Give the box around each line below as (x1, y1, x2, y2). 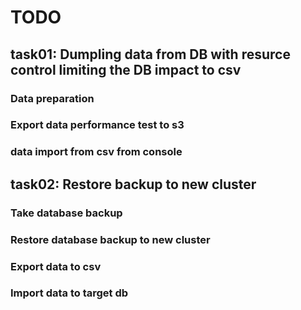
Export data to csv (10, 259, 102, 273)
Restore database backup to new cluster (10, 232, 211, 246)
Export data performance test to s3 (10, 118, 185, 132)
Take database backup (10, 206, 123, 220)
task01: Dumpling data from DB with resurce (10, 46, 291, 63)
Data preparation (10, 91, 95, 105)
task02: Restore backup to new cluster (10, 176, 257, 193)
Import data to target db (10, 286, 129, 300)
